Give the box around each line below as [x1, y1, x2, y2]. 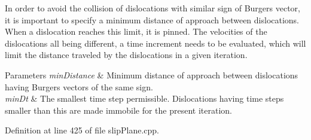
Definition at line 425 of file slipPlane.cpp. [5, 124, 159, 136]
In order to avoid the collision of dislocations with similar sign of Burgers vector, [5, 2, 301, 14]
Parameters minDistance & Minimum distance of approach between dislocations [5, 68, 298, 81]
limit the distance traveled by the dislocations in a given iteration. [5, 48, 248, 61]
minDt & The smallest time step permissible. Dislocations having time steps [5, 92, 284, 105]
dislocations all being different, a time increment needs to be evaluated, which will [5, 36, 306, 49]
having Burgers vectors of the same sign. [5, 80, 153, 93]
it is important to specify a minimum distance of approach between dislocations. [5, 13, 300, 26]
